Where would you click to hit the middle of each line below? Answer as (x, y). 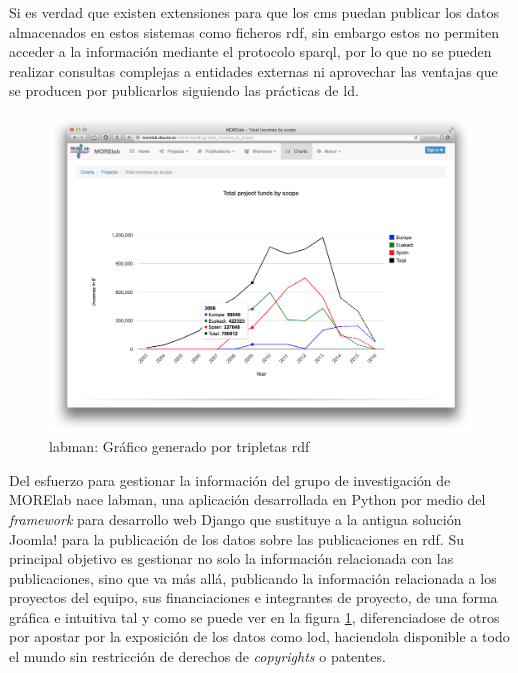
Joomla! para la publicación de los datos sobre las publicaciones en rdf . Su (236, 538)
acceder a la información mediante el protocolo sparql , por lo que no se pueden (250, 51)
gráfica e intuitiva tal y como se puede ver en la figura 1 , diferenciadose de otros (254, 616)
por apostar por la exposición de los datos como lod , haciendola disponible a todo (259, 636)
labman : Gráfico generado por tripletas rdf (179, 446)
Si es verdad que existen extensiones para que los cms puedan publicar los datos (254, 12)
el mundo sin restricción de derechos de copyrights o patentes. (197, 656)
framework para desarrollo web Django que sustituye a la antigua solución (235, 518)
